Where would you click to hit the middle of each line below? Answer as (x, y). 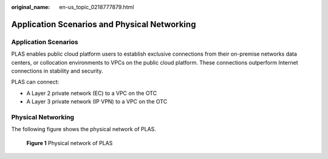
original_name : (31, 7)
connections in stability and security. (57, 71)
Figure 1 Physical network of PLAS (70, 143)
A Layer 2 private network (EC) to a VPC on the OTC (92, 93)
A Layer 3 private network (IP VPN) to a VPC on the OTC (97, 102)
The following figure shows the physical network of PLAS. (84, 129)
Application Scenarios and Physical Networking (104, 24)
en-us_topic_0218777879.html (97, 7)
